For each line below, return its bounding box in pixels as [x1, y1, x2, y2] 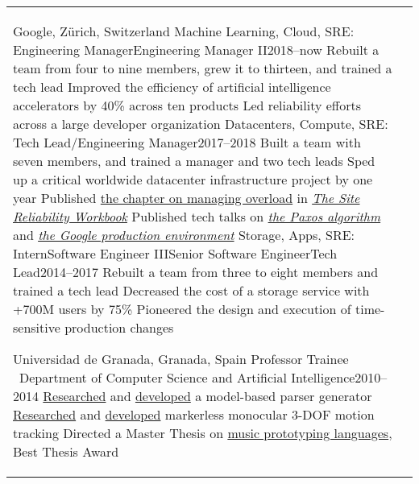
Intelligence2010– [291, 368, 388, 387]
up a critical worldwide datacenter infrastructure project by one [13, 170, 373, 188]
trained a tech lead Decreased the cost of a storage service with [13, 281, 370, 300]
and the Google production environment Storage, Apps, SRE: [13, 225, 355, 244]
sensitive [13, 318, 60, 337]
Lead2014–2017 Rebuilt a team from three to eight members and [13, 263, 379, 281]
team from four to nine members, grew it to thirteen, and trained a [13, 59, 392, 77]
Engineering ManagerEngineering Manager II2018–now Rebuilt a [13, 40, 380, 59]
